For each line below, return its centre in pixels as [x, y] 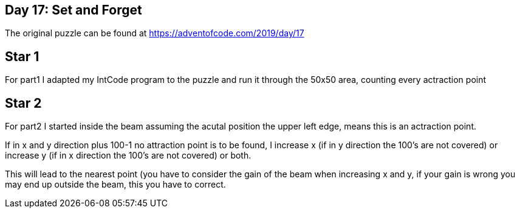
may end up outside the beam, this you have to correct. [115, 185]
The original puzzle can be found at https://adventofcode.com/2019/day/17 [155, 33]
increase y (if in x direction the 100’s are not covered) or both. [128, 156]
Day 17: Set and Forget [74, 10]
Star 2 [23, 103]
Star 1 [22, 56]
